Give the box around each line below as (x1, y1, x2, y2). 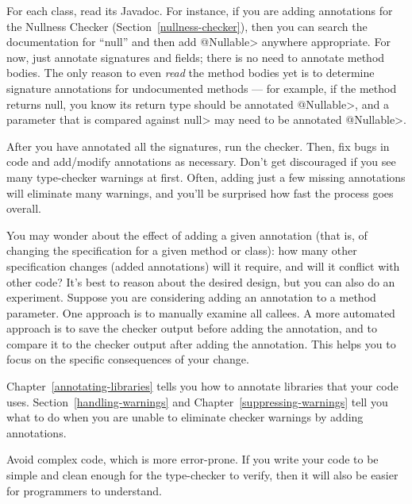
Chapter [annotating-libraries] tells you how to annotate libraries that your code (6, 378, 399, 394)
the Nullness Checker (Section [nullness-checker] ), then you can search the (6, 17, 368, 34)
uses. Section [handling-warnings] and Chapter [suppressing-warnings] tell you (6, 393, 388, 410)
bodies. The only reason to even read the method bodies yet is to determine (6, 64, 375, 81)
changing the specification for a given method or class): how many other (6, 242, 357, 259)
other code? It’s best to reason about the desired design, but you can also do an (6, 273, 395, 290)
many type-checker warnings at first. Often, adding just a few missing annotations (6, 168, 406, 185)
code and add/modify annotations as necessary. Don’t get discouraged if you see (6, 153, 396, 170)
